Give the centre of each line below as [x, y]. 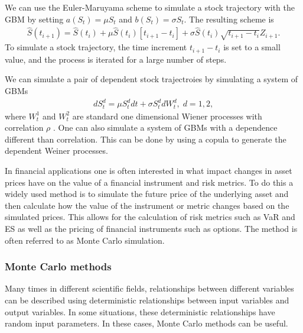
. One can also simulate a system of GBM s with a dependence [165, 127]
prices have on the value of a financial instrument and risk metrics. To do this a [149, 182]
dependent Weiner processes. [56, 151]
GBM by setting [34, 19]
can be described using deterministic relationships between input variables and [147, 300]
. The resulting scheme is [229, 19]
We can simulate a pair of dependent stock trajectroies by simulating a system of [151, 79]
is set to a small [252, 47]
